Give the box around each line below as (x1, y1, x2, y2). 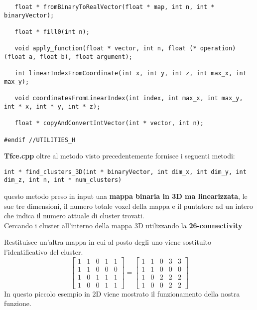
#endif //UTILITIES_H (4, 136, 76, 144)
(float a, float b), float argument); (4, 53, 132, 60)
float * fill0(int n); (14, 28, 90, 35)
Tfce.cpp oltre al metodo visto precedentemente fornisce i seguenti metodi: (4, 151, 235, 161)
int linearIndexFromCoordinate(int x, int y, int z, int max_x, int (14, 70, 247, 77)
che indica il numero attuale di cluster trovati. (4, 210, 144, 221)
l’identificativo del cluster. (4, 247, 83, 257)
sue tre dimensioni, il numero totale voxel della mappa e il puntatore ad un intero (4, 200, 254, 211)
